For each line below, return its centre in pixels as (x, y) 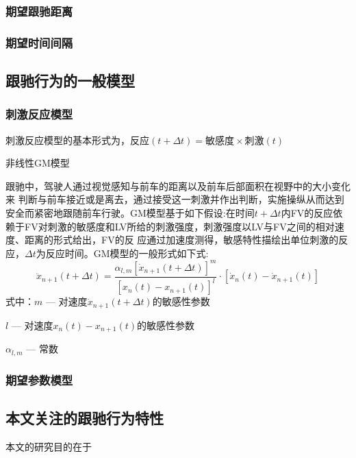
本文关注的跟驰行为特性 (85, 417)
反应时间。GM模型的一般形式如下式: (127, 253)
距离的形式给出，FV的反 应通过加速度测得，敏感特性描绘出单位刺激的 (181, 240)
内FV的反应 (307, 213)
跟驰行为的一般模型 (70, 81)
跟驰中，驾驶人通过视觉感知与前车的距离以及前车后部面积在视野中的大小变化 (178, 185)
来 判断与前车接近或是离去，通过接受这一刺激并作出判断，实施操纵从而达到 (175, 199)
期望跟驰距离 (39, 11)
